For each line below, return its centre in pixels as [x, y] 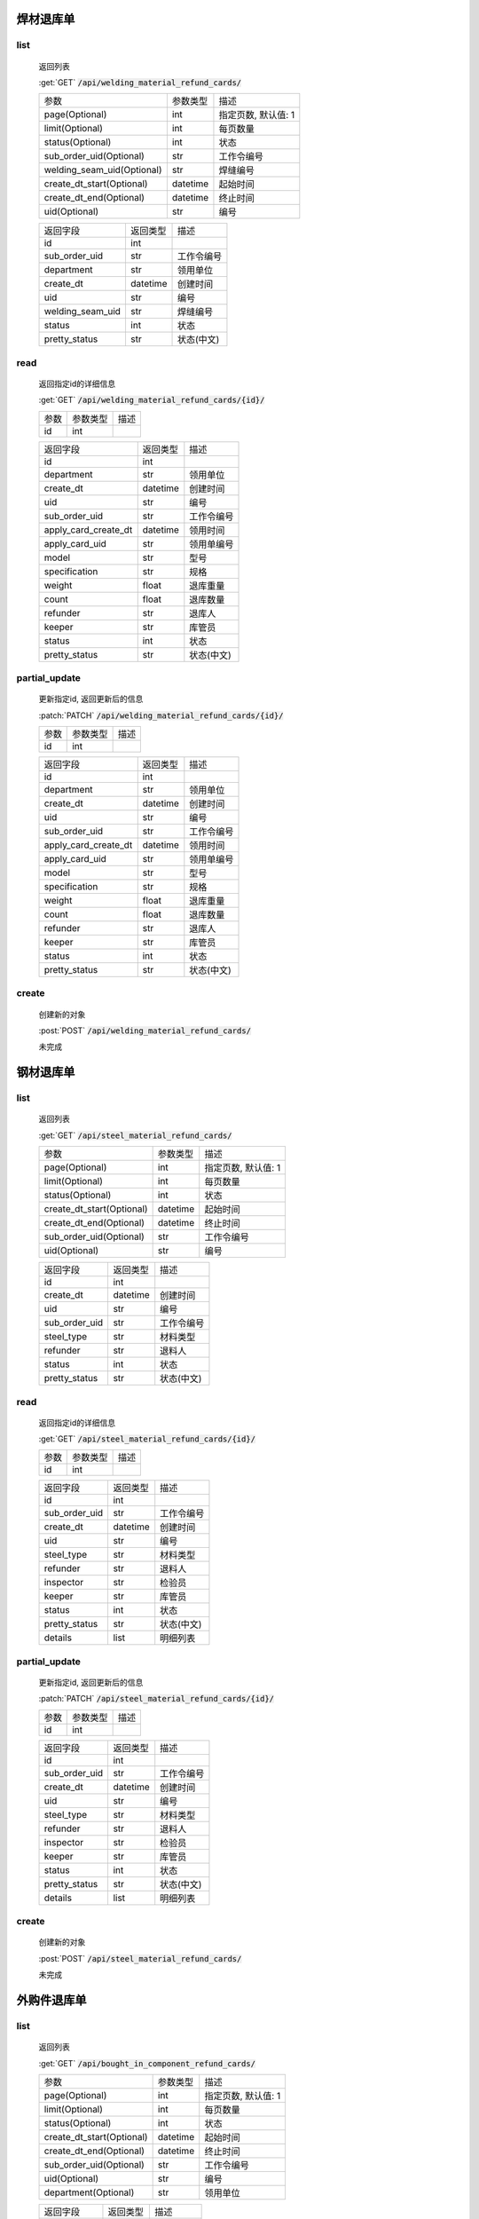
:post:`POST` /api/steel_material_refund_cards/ [140, 1958]
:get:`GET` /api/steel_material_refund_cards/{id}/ [147, 1439]
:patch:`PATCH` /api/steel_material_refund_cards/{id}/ [157, 1699]
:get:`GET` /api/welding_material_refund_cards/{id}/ [152, 400]
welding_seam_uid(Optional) [103, 170]
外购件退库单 [51, 2000]
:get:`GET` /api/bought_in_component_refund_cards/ [147, 2063]
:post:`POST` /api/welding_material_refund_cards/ [145, 1031]
